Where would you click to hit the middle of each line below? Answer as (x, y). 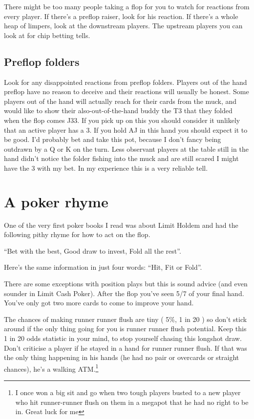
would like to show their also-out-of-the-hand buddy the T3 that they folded (118, 110)
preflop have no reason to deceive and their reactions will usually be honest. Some (127, 91)
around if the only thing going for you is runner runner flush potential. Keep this (125, 329)
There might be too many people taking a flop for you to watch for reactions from (127, 6)
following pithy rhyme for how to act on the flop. (77, 234)
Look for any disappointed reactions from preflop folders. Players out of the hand (126, 82)
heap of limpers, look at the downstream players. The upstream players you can (123, 26)
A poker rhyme (56, 201)
